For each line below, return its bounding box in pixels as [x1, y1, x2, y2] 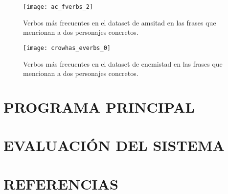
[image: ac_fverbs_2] [23, 3, 93, 10]
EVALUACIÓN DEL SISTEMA [3, 135, 225, 155]
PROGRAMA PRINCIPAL [3, 97, 195, 117]
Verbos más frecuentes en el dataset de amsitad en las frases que [23, 17, 216, 27]
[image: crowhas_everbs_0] [23, 44, 111, 51]
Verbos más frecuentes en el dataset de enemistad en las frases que [23, 58, 223, 69]
